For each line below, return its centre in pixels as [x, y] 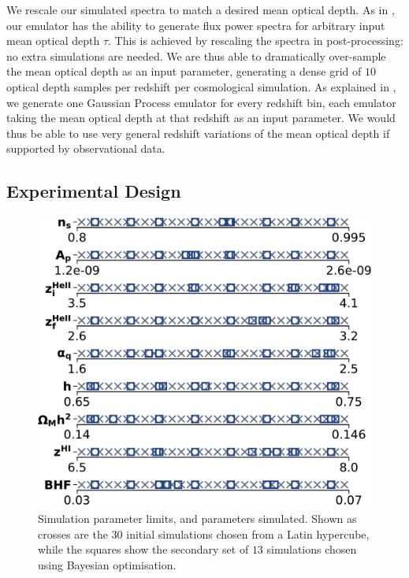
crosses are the [73, 534]
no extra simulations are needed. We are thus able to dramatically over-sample [196, 56]
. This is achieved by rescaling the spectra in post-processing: [256, 41]
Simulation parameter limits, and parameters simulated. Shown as [197, 519]
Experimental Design [94, 191]
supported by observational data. [86, 148]
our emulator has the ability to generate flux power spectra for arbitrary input [196, 25]
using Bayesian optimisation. [107, 564]
